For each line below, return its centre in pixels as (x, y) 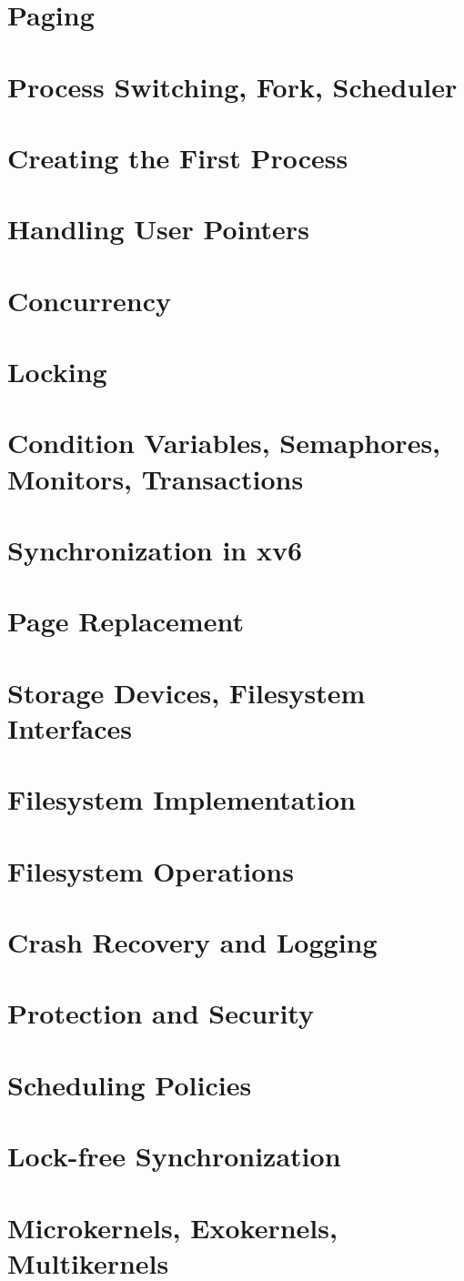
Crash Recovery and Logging (192, 942)
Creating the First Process (178, 157)
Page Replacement (126, 621)
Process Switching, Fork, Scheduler (232, 86)
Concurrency (89, 300)
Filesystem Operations (151, 870)
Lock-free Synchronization (174, 1156)
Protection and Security (161, 1013)
